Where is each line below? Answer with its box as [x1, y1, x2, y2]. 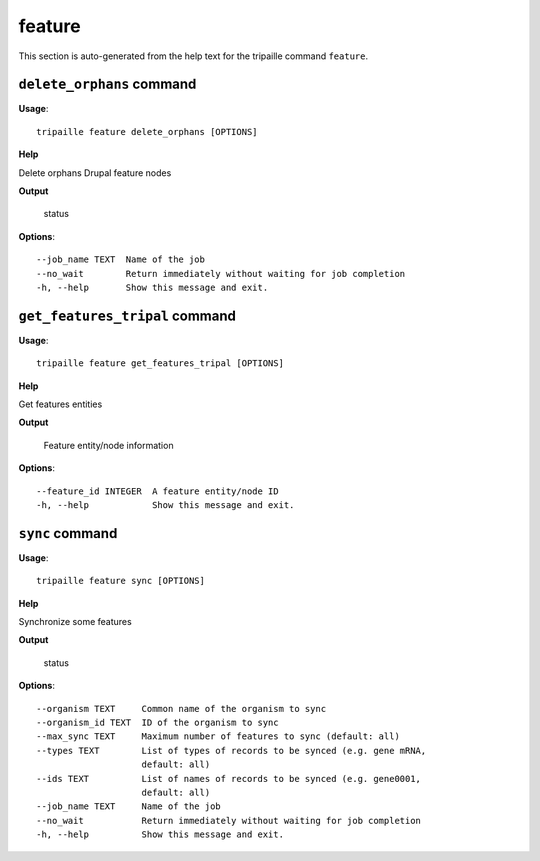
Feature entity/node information [43, 439, 174, 451]
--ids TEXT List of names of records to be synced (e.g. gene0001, [36, 773, 422, 784]
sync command [18, 525, 118, 542]
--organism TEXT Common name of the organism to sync [36, 703, 327, 714]
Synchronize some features [18, 616, 132, 628]
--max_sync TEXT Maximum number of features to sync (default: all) [36, 731, 400, 742]
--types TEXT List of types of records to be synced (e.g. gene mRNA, [36, 745, 427, 756]
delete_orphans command [18, 76, 197, 93]
